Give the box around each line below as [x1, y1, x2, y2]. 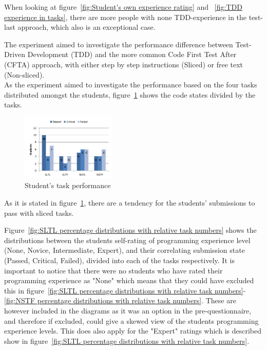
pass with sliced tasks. [4, 207, 74, 218]
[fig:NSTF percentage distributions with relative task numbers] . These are [4, 295, 236, 306]
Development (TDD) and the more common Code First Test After [27, 49, 237, 60]
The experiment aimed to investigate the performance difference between [4, 39, 233, 49]
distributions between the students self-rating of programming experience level [4, 234, 251, 245]
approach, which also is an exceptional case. [17, 22, 156, 32]
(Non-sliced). [4, 69, 45, 80]
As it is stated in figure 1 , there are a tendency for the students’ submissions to [4, 197, 255, 208]
